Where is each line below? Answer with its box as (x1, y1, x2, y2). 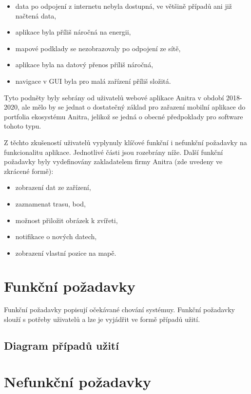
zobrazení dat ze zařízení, (15, 182, 91, 192)
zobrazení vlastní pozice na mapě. (15, 247, 116, 258)
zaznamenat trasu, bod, (15, 198, 86, 208)
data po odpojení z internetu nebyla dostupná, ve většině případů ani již (15, 1, 232, 11)
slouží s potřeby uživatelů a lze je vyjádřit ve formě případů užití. (4, 314, 200, 324)
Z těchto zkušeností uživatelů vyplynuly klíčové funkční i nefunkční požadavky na (4, 137, 247, 147)
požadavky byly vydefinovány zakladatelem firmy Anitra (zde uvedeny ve (4, 156, 223, 167)
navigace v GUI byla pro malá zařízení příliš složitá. (15, 75, 171, 86)
